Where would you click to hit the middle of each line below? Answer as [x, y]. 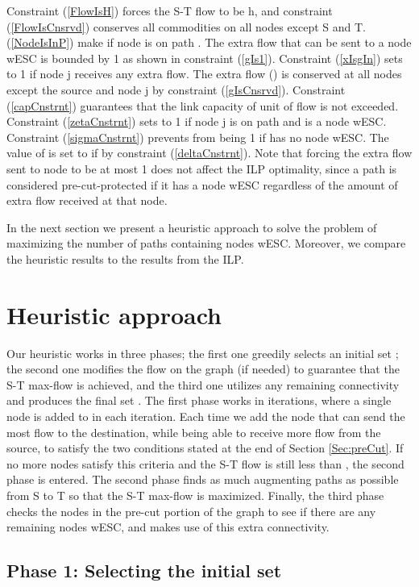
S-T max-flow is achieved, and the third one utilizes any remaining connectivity [203, 384]
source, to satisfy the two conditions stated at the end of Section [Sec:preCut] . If [205, 448]
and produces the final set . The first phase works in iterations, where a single [199, 400]
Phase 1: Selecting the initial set [144, 570]
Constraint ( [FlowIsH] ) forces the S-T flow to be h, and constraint [170, 10]
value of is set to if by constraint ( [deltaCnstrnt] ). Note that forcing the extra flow [209, 153]
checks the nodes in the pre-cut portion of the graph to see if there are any [191, 511]
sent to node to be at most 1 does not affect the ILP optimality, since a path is [202, 168]
